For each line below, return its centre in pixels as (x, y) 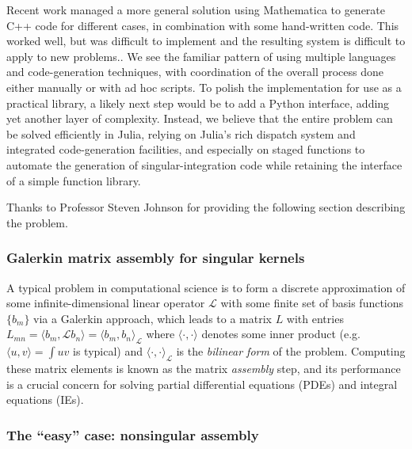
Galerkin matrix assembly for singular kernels (156, 258)
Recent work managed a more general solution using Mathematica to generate (196, 10)
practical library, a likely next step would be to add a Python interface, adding (198, 103)
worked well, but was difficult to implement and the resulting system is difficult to (206, 41)
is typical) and (108, 351)
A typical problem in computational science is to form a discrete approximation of (206, 287)
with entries (315, 318)
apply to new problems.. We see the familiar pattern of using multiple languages (201, 56)
